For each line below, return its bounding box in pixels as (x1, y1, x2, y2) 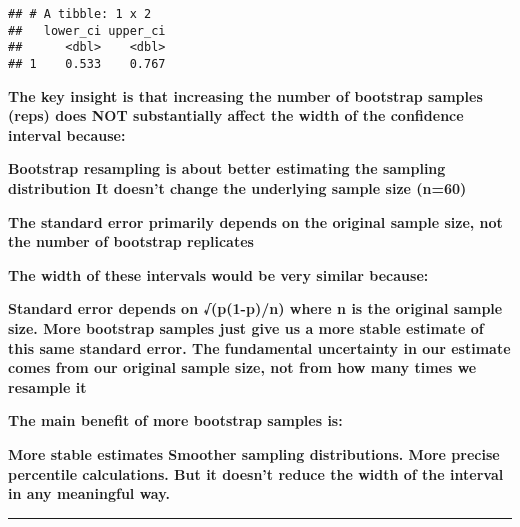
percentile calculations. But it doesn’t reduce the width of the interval (8, 463, 504, 484)
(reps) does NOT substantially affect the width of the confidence (8, 105, 464, 126)
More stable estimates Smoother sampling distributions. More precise (8, 443, 500, 464)
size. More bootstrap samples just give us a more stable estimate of (8, 317, 484, 338)
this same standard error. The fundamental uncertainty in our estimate (8, 337, 511, 358)
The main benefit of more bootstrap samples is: (8, 410, 343, 431)
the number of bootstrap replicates (8, 231, 254, 252)
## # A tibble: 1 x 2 (8, 7, 152, 21)
